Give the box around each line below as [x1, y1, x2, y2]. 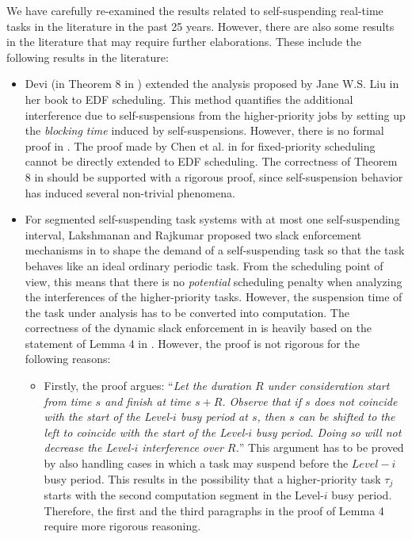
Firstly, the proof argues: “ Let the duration [44, 377, 252, 394]
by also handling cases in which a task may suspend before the [44, 455, 349, 472]
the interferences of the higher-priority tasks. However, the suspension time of [25, 289, 402, 305]
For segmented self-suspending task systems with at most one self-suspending [25, 211, 400, 227]
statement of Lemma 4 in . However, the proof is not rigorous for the [25, 334, 360, 351]
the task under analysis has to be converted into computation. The [25, 304, 349, 320]
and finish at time [105, 392, 191, 409]
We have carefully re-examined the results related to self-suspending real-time [6, 2, 383, 18]
